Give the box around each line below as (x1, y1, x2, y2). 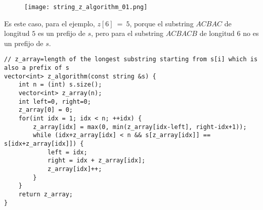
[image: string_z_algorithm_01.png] (24, 4, 148, 11)
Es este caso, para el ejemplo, (4, 18, 95, 28)
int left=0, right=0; (18, 98, 91, 105)
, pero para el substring (91, 28, 164, 38)
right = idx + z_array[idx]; (47, 157, 146, 164)
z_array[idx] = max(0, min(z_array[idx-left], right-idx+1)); (33, 123, 247, 131)
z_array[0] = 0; (18, 106, 73, 114)
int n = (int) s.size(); (18, 81, 102, 89)
